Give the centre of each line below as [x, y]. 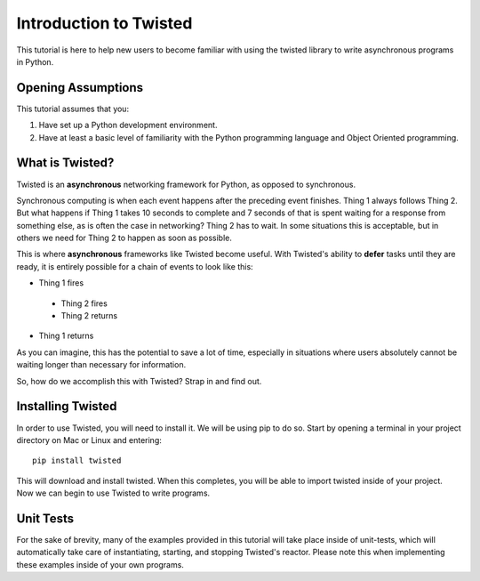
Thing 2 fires [84, 303]
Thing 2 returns [89, 316]
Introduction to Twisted [104, 23]
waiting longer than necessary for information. [101, 365]
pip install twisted [77, 461]
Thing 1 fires [61, 283]
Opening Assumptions [80, 88]
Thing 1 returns [66, 336]
